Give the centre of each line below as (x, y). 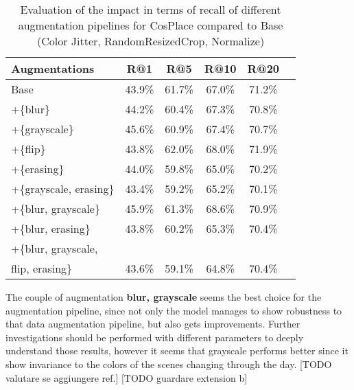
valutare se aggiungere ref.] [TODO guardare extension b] (127, 377)
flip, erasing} (42, 268)
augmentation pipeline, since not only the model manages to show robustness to (174, 310)
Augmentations (53, 68)
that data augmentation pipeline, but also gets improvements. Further (153, 324)
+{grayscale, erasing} (63, 188)
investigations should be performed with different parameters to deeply (155, 337)
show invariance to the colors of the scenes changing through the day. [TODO (169, 364)
